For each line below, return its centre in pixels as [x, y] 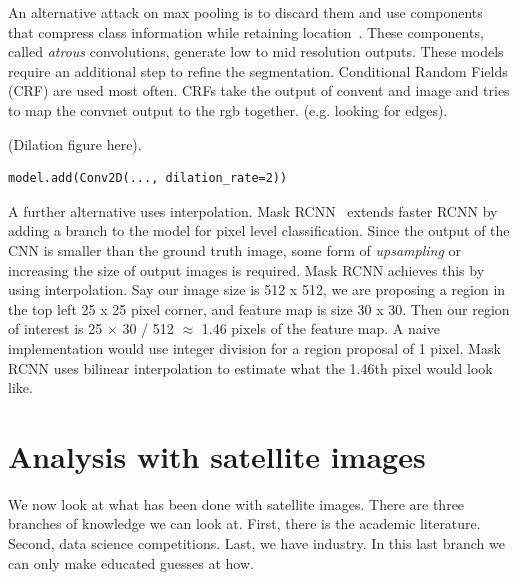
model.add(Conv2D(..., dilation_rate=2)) [148, 178]
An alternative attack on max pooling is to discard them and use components [245, 12]
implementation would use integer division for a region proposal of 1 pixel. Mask [254, 347]
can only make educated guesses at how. [131, 562]
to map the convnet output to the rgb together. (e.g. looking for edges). [228, 109]
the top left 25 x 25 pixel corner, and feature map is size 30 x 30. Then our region [259, 308]
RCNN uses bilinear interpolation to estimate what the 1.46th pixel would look [250, 367]
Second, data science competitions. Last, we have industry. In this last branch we [256, 543]
